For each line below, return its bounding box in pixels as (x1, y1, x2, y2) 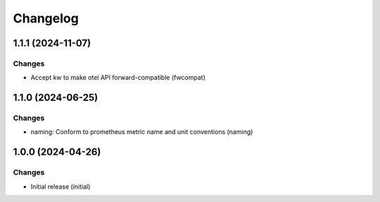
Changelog (13, 11, 79, 26)
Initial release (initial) (30, 182, 91, 191)
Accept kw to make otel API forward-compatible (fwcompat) (30, 74, 205, 82)
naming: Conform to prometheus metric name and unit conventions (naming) (30, 128, 253, 136)
